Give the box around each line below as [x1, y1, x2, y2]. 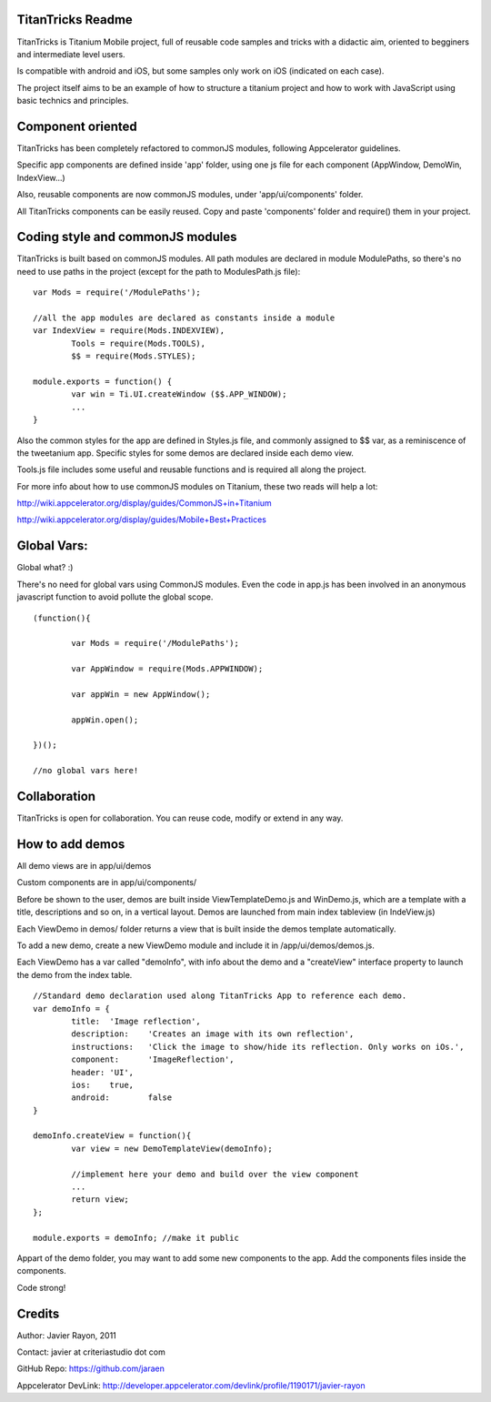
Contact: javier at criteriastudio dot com [16, 1347, 165, 1357]
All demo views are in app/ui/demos [16, 861, 152, 872]
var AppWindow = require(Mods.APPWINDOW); [71, 664, 264, 674]
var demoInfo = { [33, 1004, 110, 1014]
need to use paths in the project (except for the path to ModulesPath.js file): [16, 266, 301, 277]
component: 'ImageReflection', [71, 1054, 235, 1064]
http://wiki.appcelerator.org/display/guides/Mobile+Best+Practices [16, 514, 267, 525]
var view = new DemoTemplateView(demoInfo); [71, 1143, 273, 1154]
